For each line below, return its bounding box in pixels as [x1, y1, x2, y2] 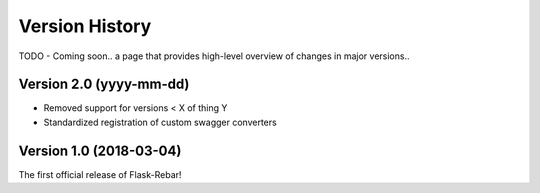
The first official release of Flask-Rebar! [18, 168, 182, 180]
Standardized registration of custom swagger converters [43, 116, 277, 128]
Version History [18, 15, 152, 37]
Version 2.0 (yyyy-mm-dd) [18, 76, 190, 93]
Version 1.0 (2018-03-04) [18, 142, 182, 159]
